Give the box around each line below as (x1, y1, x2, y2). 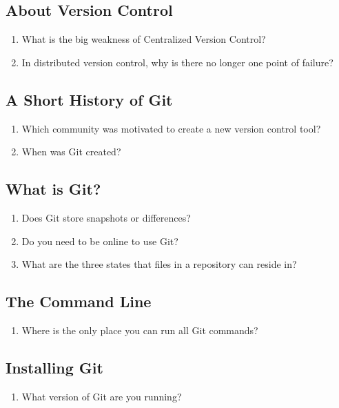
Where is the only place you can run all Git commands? (21, 322, 258, 337)
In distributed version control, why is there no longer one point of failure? (21, 55, 333, 69)
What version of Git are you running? (21, 389, 182, 403)
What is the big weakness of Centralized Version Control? (21, 32, 266, 46)
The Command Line (6, 291, 152, 312)
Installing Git (6, 356, 103, 378)
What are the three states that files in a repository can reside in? (21, 257, 297, 271)
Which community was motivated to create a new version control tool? (21, 121, 321, 135)
